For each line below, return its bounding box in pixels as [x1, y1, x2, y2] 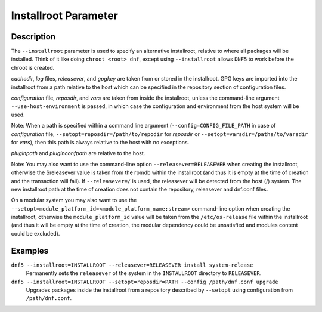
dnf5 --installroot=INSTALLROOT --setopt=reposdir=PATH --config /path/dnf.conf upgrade [11, 278, 278, 285]
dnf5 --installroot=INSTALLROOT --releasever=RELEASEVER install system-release [11, 261, 253, 268]
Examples [11, 245, 49, 256]
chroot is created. [11, 64, 55, 71]
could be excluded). [11, 230, 60, 237]
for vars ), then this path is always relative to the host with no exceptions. [11, 138, 190, 146]
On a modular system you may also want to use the [11, 197, 137, 204]
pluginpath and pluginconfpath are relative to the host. [11, 150, 145, 157]
